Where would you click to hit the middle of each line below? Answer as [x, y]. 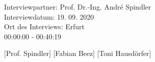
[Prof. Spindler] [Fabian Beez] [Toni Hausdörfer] [78, 53]
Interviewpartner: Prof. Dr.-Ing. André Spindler [78, 7]
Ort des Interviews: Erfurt [44, 26]
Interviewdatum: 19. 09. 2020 [49, 16]
